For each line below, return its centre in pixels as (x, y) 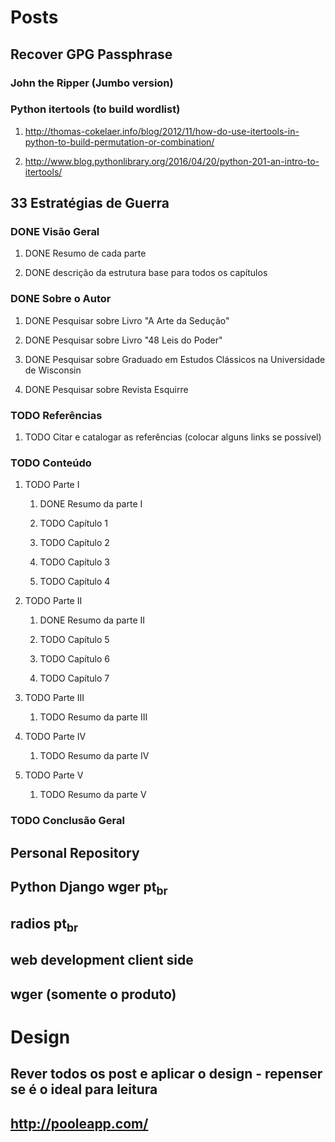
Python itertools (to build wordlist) (95, 109)
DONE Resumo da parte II (92, 620)
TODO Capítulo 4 (75, 582)
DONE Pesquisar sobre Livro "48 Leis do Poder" (123, 340)
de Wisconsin (53, 370)
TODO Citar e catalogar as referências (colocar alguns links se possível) (173, 437)
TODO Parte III (54, 698)
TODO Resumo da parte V (93, 795)
